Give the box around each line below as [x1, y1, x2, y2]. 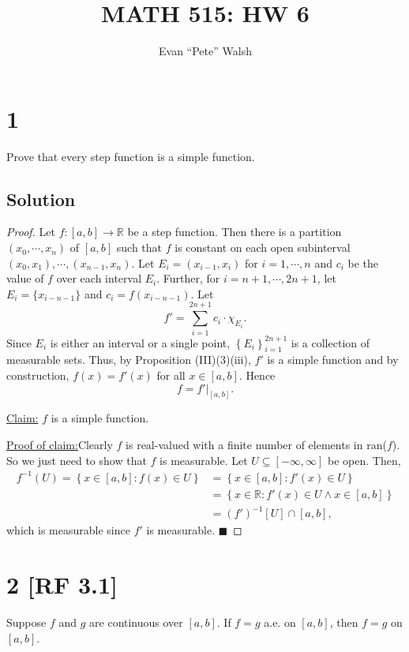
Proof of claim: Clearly [6, 436, 113, 452]
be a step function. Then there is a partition [127, 223, 342, 240]
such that [116, 239, 163, 256]
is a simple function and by [267, 351, 399, 368]
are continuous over [89, 613, 183, 630]
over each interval [56, 270, 142, 287]
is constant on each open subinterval [174, 239, 351, 256]
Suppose [6, 613, 47, 630]
